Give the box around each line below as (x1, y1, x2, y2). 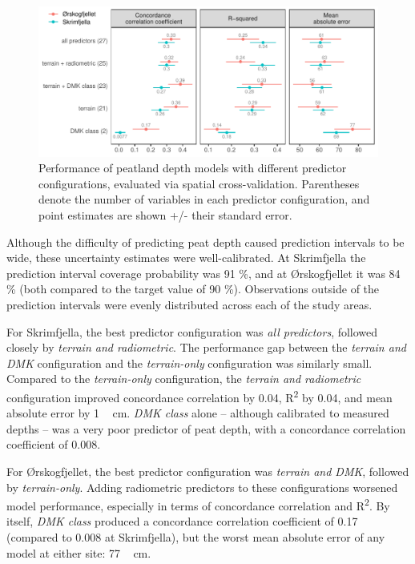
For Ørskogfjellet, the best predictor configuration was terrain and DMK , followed (6, 462, 409, 479)
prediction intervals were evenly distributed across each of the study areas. (6, 296, 373, 312)
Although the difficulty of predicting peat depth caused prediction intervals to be (6, 233, 405, 250)
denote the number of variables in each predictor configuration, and (38, 191, 370, 207)
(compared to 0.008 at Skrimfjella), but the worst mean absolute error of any (6, 528, 385, 545)
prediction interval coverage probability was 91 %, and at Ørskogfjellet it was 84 (6, 264, 401, 281)
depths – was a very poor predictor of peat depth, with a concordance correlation (6, 420, 406, 437)
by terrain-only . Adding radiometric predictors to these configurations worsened (6, 478, 398, 495)
